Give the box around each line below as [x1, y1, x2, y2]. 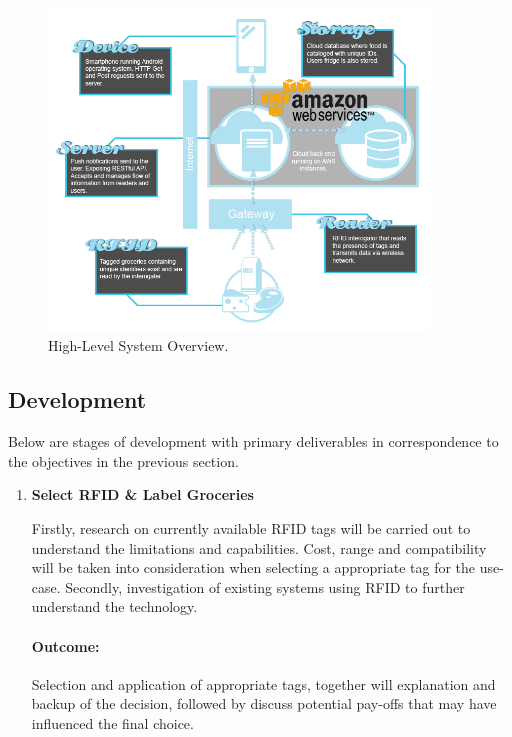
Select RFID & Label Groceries [31, 484, 254, 505]
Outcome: [31, 635, 100, 656]
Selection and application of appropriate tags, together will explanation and [31, 673, 496, 694]
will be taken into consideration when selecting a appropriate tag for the [31, 557, 476, 578]
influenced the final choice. [31, 713, 194, 734]
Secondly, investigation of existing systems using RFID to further [65, 576, 465, 597]
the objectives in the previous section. [8, 450, 239, 471]
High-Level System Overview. [48, 335, 229, 356]
